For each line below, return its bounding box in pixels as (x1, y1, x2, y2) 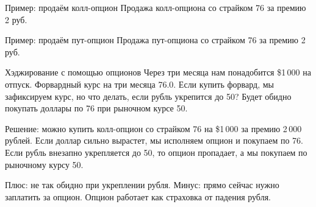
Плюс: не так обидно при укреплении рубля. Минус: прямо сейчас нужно (5, 178, 279, 191)
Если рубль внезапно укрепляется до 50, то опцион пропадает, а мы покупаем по (5, 146, 307, 158)
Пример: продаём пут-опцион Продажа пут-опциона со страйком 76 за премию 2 (5, 33, 306, 46)
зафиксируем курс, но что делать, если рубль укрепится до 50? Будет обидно (5, 89, 292, 102)
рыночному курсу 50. (5, 158, 84, 170)
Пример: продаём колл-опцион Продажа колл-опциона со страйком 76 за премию (5, 1, 306, 13)
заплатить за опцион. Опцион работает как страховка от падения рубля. (5, 190, 271, 203)
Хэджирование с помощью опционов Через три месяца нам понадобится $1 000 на (5, 66, 311, 79)
